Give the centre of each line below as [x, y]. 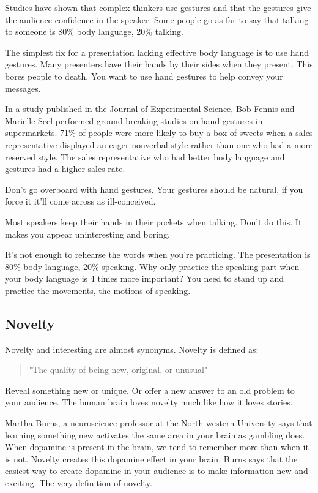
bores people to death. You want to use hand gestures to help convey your [144, 76]
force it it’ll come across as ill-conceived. [80, 201]
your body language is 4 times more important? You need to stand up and [145, 278]
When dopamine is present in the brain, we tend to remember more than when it [157, 447]
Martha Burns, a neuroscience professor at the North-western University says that [159, 423]
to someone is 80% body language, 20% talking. [94, 32]
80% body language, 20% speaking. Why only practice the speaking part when [152, 266]
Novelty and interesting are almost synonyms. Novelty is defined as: [132, 349]
